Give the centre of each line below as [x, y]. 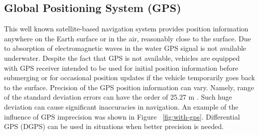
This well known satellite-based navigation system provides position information [126, 29]
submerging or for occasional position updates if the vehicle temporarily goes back [129, 77]
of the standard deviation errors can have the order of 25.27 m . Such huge [118, 97]
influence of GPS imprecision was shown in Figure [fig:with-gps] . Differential [122, 116]
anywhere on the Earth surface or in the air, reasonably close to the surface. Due [128, 38]
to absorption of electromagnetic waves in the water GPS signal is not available [125, 48]
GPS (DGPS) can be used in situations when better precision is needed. [114, 126]
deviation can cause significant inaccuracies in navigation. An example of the [121, 106]
